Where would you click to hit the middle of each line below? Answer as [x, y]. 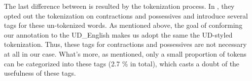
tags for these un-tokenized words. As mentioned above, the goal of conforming [123, 25]
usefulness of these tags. [40, 73]
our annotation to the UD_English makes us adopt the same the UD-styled [118, 34]
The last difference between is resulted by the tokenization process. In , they [119, 6]
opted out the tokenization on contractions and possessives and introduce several [126, 15]
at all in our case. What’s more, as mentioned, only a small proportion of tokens [125, 53]
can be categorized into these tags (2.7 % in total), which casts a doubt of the [122, 63]
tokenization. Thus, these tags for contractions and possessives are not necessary [126, 44]
